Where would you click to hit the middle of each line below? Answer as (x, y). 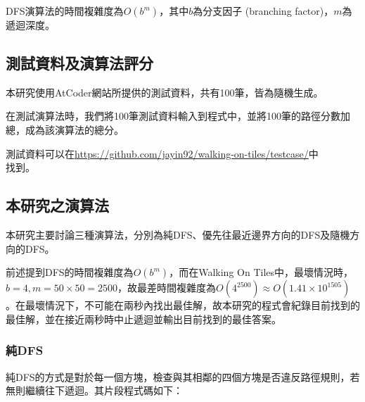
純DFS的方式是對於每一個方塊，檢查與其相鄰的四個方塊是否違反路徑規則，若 (183, 376)
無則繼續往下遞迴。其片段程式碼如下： (94, 390)
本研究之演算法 (57, 205)
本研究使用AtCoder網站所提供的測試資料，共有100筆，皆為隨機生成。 (165, 92)
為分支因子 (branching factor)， (263, 11)
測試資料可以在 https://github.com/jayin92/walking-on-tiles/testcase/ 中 (162, 153)
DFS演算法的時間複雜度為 (65, 11)
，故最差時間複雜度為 (167, 288)
